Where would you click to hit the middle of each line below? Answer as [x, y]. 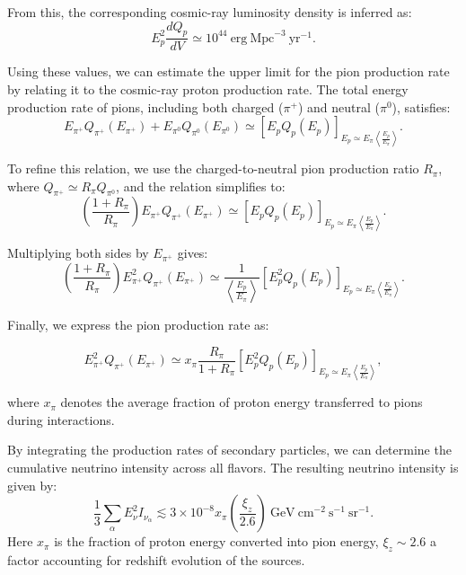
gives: [193, 253]
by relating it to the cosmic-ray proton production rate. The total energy [208, 89]
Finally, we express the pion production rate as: [138, 325]
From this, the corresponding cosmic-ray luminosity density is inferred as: [210, 12]
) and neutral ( [339, 106]
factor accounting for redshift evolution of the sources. [156, 560]
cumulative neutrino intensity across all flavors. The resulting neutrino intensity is [233, 468]
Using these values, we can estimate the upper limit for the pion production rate [229, 71]
